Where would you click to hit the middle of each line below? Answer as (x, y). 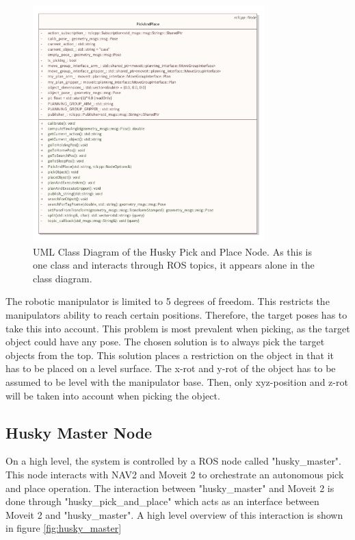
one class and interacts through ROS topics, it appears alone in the (174, 265)
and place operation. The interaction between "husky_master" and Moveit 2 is (170, 488)
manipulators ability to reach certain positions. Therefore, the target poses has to (176, 314)
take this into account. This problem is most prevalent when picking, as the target (178, 328)
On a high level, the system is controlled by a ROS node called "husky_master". (173, 461)
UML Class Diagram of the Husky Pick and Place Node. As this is (173, 251)
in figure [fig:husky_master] (64, 528)
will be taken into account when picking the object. (113, 395)
